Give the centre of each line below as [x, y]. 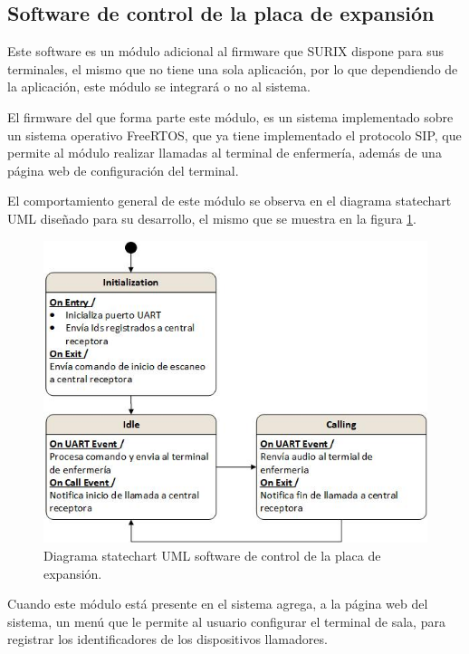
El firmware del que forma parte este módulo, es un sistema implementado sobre [230, 116]
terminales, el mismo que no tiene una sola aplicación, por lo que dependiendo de [233, 68]
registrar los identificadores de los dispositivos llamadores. [167, 639]
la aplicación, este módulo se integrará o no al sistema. [159, 87]
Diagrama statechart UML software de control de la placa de [212, 556]
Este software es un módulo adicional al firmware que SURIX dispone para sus [226, 51]
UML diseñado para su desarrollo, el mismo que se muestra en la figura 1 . [212, 218]
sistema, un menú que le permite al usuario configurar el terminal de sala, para [226, 621]
